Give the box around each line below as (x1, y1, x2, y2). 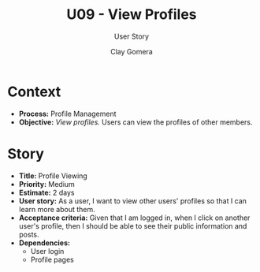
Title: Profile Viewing (18, 171, 87, 181)
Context (7, 83, 61, 100)
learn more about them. (18, 204, 95, 214)
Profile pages (30, 255, 74, 264)
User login (30, 246, 65, 255)
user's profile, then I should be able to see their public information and (18, 221, 247, 230)
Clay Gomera (110, 47, 153, 56)
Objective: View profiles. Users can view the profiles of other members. (18, 117, 253, 127)
